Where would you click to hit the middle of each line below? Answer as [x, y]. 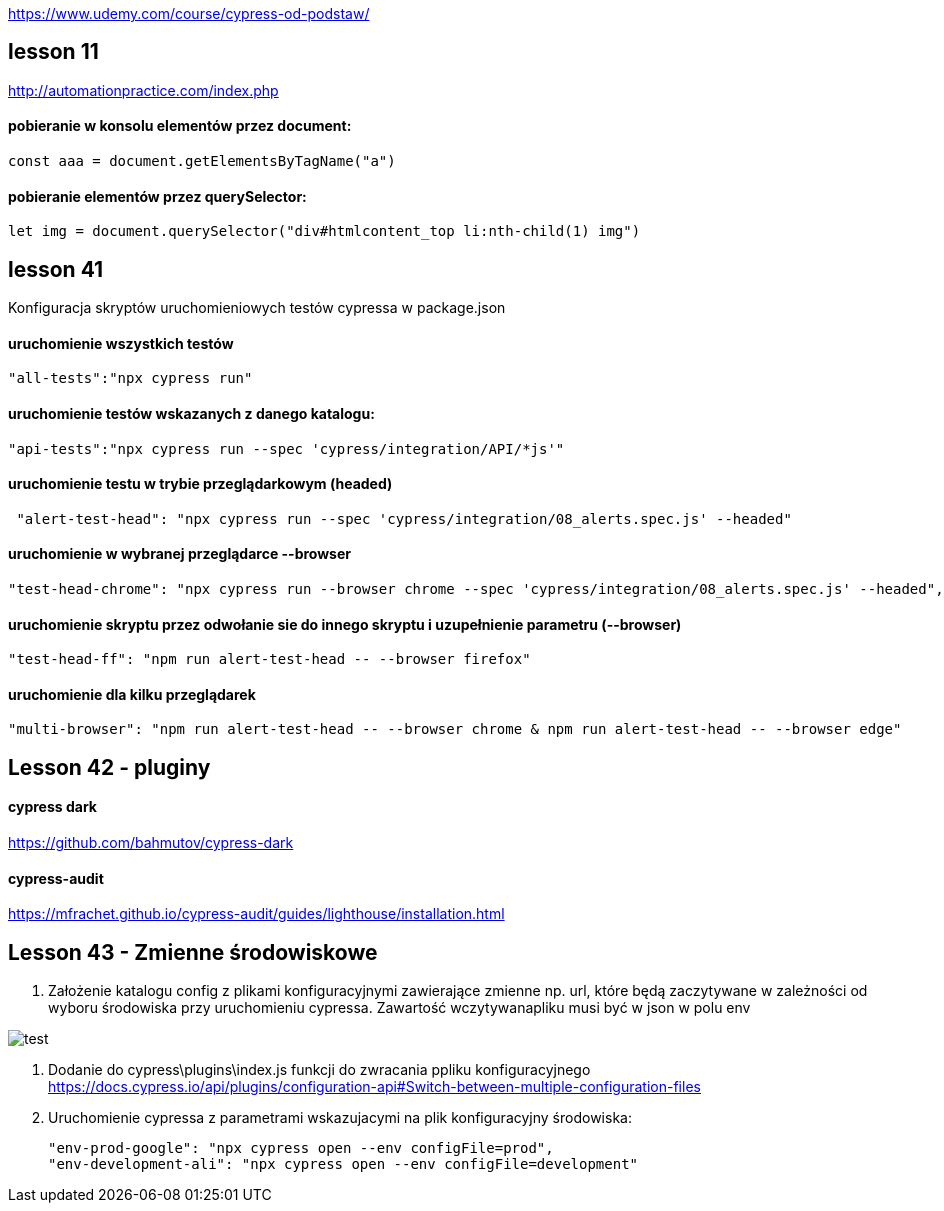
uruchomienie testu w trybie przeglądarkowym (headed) [200, 484]
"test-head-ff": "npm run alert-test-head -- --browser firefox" [269, 659]
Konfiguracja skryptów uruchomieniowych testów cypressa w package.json [257, 308]
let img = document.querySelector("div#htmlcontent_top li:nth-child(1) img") [324, 231]
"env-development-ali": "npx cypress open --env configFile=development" [343, 1164]
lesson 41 [56, 269]
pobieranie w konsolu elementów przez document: [180, 126]
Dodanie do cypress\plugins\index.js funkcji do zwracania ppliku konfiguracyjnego [319, 1070]
